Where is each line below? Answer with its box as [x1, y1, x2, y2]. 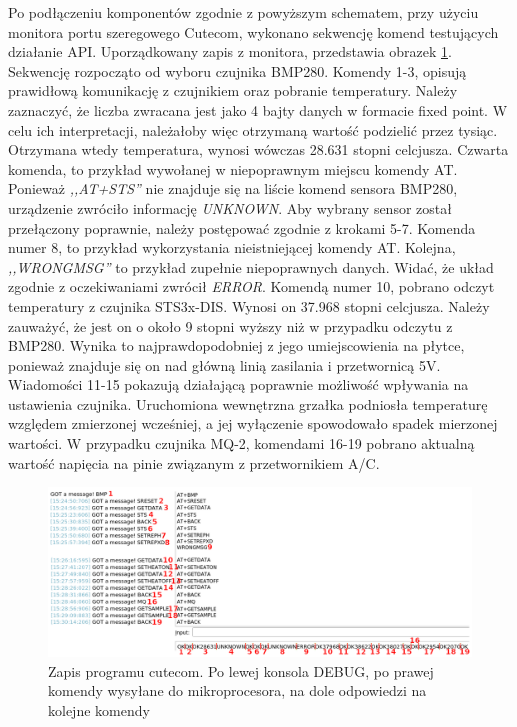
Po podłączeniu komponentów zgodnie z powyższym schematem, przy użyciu [8, 2, 479, 22]
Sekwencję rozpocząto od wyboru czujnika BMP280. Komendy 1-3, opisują [8, 60, 467, 81]
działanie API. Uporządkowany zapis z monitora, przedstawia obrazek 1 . [8, 41, 452, 62]
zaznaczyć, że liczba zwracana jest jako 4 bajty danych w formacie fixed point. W [8, 99, 508, 120]
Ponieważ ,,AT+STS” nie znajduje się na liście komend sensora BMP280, [8, 178, 458, 199]
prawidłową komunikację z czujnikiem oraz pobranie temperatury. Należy [8, 80, 458, 101]
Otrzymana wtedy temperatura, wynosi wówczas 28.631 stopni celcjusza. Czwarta [8, 139, 509, 160]
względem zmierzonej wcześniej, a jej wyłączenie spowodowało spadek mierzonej [8, 413, 498, 434]
